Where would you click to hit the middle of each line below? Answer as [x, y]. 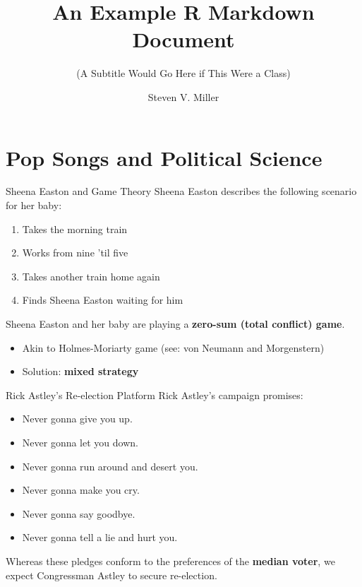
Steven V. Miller [183, 96]
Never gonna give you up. [77, 419]
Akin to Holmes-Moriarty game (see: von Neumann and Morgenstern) [173, 347]
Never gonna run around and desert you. [110, 466]
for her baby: [34, 205]
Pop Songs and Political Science [164, 157]
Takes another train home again [91, 276]
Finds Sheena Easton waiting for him [103, 300]
